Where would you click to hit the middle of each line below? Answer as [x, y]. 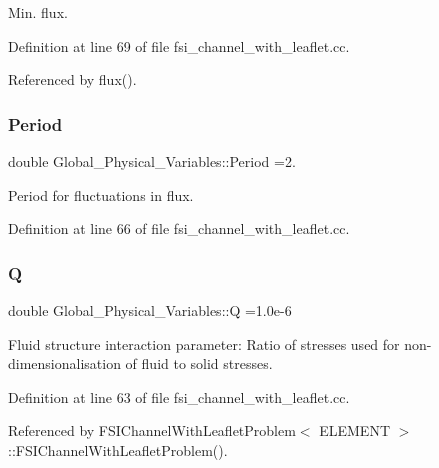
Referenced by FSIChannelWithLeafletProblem [152, 430]
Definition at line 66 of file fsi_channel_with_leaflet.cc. [179, 228]
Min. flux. [38, 12]
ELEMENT [355, 430]
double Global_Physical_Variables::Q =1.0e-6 [150, 310]
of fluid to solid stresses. [199, 363]
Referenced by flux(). [72, 79]
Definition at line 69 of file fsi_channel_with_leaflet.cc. [179, 45]
